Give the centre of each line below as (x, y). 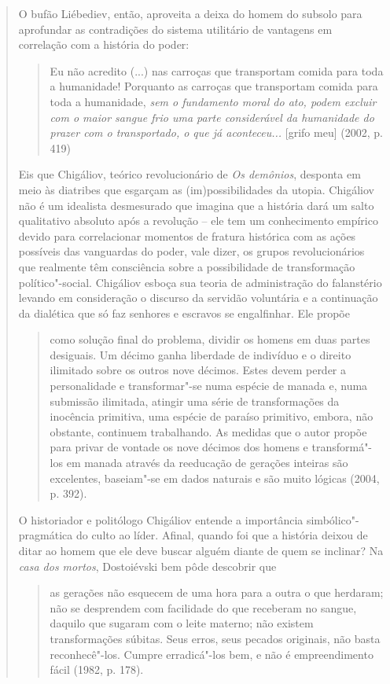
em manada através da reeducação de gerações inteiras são (207, 463)
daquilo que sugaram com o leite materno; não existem (182, 623)
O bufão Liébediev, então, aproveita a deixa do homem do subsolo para (190, 13)
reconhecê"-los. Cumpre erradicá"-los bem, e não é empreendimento (212, 654)
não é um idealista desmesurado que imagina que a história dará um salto (196, 205)
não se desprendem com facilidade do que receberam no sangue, (203, 607)
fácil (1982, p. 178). (97, 669)
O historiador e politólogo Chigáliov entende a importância (161, 519)
